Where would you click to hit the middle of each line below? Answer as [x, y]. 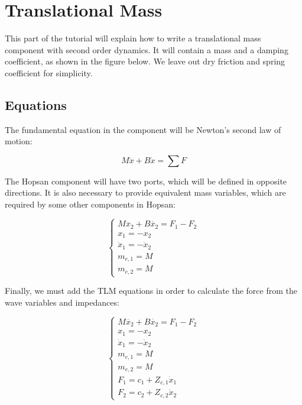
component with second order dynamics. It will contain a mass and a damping [147, 49]
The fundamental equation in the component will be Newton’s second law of [143, 129]
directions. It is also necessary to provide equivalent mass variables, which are [145, 192]
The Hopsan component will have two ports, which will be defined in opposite [146, 181]
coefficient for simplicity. [49, 72]
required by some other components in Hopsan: [90, 204]
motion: [19, 141]
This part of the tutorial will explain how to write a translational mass [133, 38]
